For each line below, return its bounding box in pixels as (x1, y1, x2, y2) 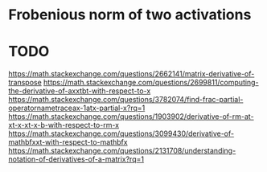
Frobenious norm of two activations (8, 6, 252, 24)
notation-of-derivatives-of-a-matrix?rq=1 (8, 154, 145, 164)
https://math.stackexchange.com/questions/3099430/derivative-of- (8, 129, 235, 138)
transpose (8, 78, 42, 88)
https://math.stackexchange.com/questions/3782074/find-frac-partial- (8, 95, 244, 104)
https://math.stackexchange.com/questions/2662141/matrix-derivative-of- (8, 69, 255, 79)
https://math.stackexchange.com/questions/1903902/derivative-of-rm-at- (8, 112, 255, 121)
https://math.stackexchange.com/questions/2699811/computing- (43, 78, 259, 88)
